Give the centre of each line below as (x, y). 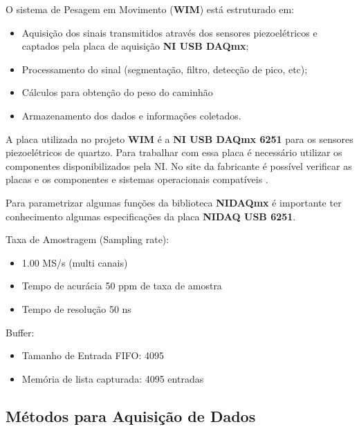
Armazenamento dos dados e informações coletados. (131, 115)
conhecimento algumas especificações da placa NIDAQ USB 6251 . (151, 216)
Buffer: (20, 332)
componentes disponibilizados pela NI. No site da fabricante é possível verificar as (179, 165)
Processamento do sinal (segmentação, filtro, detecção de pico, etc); (165, 69)
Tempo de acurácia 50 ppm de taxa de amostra (122, 286)
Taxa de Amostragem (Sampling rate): (88, 239)
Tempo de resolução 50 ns (76, 308)
